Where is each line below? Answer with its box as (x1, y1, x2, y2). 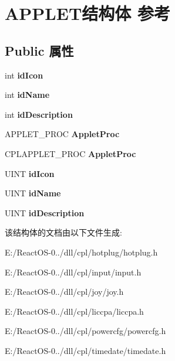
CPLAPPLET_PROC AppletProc (5, 147, 136, 159)
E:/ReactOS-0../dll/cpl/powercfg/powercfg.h (5, 325, 166, 337)
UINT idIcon (5, 167, 55, 179)
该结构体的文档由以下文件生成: (5, 226, 122, 239)
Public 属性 (5, 41, 74, 59)
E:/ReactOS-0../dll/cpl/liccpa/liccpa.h (5, 305, 144, 317)
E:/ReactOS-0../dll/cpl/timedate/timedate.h (5, 344, 166, 356)
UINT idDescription (5, 206, 85, 219)
